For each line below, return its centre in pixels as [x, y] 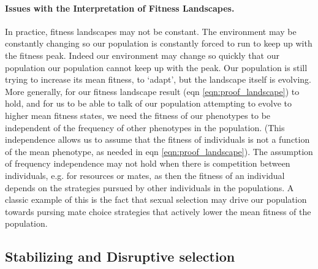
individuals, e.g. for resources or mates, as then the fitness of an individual [145, 175]
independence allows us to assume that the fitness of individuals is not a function [157, 139]
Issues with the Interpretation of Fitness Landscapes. [120, 8]
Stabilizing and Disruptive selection [120, 256]
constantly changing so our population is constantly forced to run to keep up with [159, 43]
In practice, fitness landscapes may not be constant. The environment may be [151, 31]
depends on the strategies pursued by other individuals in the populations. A [150, 187]
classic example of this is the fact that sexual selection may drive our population [156, 199]
